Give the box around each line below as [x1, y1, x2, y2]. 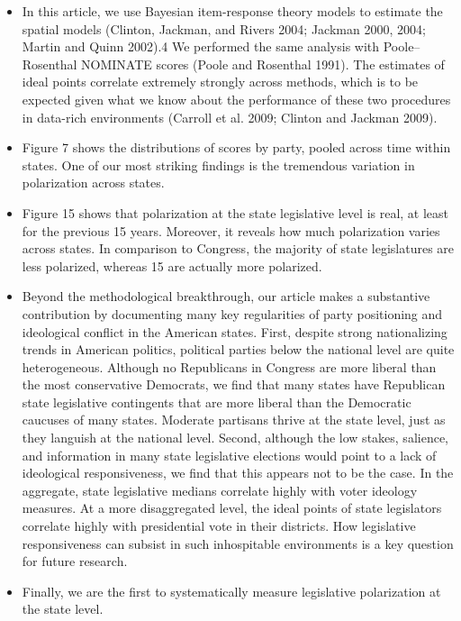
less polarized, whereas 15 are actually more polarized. [22, 256, 322, 275]
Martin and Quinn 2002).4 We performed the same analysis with [22, 37, 380, 56]
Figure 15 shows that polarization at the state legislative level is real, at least [22, 203, 449, 222]
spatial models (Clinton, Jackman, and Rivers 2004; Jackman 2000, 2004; [22, 19, 426, 38]
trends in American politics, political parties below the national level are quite [22, 340, 455, 359]
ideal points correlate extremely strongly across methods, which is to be [22, 72, 419, 91]
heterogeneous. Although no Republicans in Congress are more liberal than [22, 357, 437, 376]
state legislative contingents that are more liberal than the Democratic [22, 392, 411, 411]
